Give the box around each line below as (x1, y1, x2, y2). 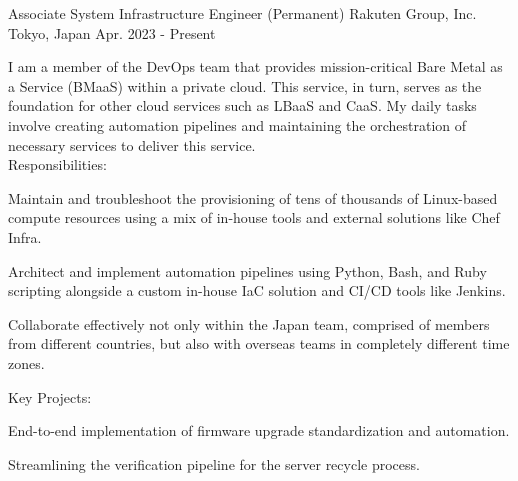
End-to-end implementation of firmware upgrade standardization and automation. (8, 420, 510, 441)
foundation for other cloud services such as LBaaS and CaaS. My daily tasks (8, 95, 477, 116)
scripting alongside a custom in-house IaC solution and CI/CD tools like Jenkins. (8, 280, 506, 301)
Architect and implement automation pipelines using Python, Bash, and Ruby (8, 260, 487, 281)
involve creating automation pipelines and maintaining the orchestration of (8, 114, 467, 135)
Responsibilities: (8, 154, 107, 175)
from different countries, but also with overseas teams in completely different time (8, 333, 510, 354)
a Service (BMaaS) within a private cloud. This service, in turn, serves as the (8, 75, 482, 96)
